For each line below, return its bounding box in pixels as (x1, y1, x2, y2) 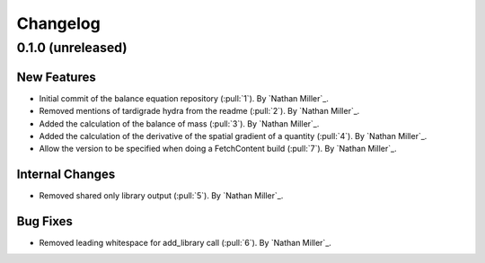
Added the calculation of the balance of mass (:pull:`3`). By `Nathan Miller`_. (39, 118, 320, 129)
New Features (16, 69, 96, 84)
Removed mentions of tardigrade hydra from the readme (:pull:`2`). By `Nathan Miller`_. (39, 106, 360, 117)
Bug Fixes (16, 214, 74, 229)
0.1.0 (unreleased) (16, 39, 128, 56)
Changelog (16, 13, 101, 33)
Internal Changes (16, 167, 116, 182)
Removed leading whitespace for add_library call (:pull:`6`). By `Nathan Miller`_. (39, 238, 332, 249)
